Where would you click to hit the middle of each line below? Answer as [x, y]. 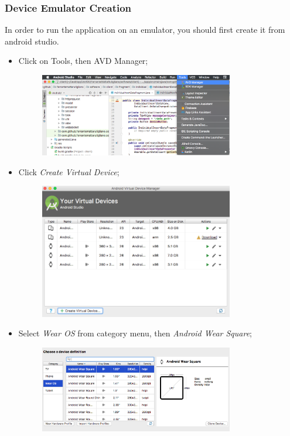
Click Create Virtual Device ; [69, 171]
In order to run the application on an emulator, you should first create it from [145, 30]
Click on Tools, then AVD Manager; [83, 61]
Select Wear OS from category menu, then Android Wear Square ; [135, 333]
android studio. [32, 41]
